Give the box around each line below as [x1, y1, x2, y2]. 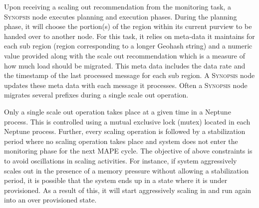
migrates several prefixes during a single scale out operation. [4, 89, 189, 100]
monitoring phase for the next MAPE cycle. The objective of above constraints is [4, 145, 253, 156]
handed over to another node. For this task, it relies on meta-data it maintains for [4, 30, 255, 41]
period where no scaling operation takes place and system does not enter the [4, 135, 238, 146]
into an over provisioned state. [4, 194, 97, 205]
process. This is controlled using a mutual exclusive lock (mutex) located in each [4, 116, 251, 126]
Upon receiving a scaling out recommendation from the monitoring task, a [4, 1, 231, 11]
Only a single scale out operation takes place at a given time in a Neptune [4, 106, 231, 116]
